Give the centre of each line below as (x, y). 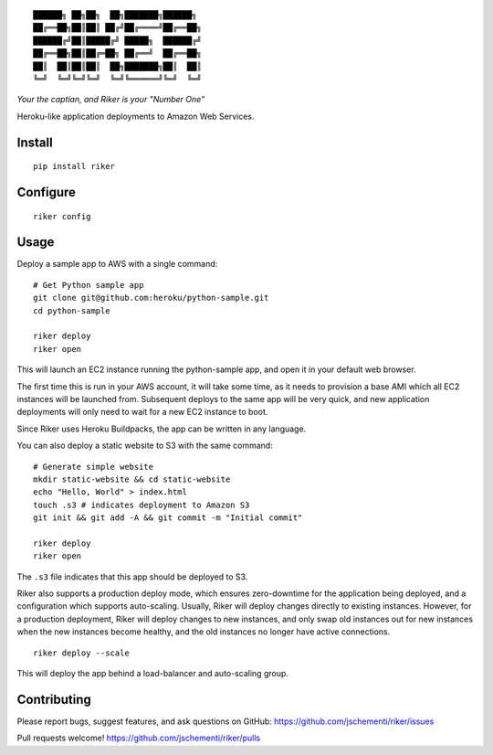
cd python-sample (72, 310)
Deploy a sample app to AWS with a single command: (117, 264)
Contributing (54, 699)
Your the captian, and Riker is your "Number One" (111, 100)
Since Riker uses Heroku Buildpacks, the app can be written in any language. (162, 429)
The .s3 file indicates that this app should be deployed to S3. (132, 577)
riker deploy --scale (81, 653)
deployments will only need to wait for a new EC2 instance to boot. (142, 412)
